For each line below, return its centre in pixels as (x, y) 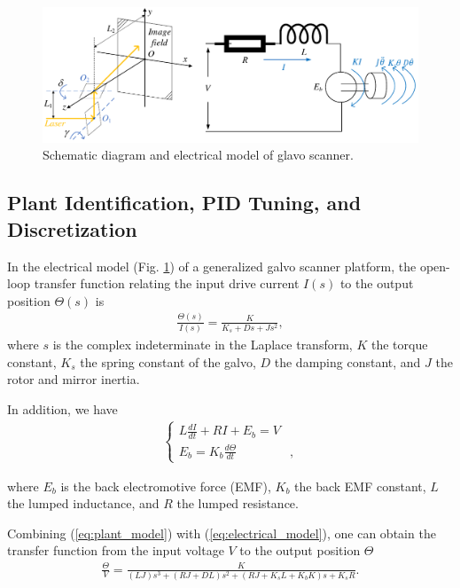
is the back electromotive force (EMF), (166, 486)
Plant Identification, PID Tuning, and (184, 203)
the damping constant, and (347, 361)
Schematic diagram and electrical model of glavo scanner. (198, 155)
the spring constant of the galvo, (168, 361)
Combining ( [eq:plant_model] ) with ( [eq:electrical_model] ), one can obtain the (222, 533)
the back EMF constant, (360, 486)
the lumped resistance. (238, 503)
